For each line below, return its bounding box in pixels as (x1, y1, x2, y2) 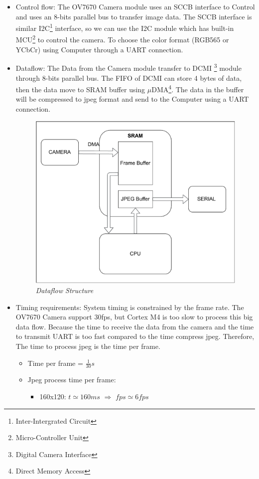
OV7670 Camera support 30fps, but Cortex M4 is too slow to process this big (15, 312, 253, 322)
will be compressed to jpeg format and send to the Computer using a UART (15, 94, 249, 104)
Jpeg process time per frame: (27, 374, 116, 385)
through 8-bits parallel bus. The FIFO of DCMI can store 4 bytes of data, (15, 72, 242, 83)
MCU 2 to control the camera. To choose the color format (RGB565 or (15, 33, 229, 45)
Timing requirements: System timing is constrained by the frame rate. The (15, 302, 244, 312)
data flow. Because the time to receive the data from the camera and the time (15, 321, 254, 331)
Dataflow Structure (35, 285, 94, 296)
